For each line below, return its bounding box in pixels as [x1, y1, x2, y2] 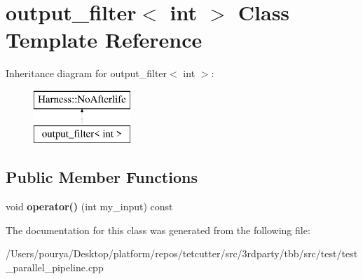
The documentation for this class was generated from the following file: [6, 222, 310, 237]
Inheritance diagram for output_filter [6, 66, 167, 81]
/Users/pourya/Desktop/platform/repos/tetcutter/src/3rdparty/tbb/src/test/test [6, 246, 358, 261]
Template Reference [6, 25, 203, 54]
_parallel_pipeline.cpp [6, 260, 104, 275]
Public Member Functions [6, 166, 198, 188]
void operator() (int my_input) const [6, 199, 173, 214]
